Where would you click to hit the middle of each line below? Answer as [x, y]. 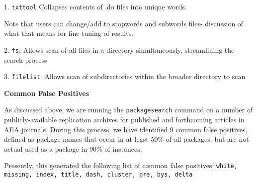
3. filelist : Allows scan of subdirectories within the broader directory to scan [125, 76]
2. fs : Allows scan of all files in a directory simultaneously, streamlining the [119, 49]
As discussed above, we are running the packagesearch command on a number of [128, 110]
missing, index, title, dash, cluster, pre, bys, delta [98, 175]
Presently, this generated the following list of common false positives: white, [121, 165]
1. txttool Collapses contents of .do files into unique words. [95, 6]
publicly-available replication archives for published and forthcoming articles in [124, 119]
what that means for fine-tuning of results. [69, 33]
